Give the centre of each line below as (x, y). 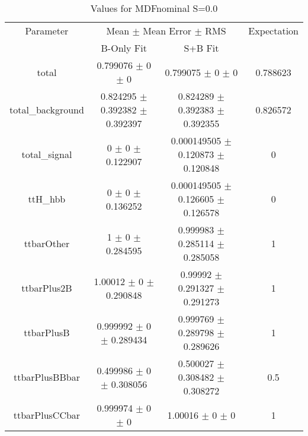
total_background (47, 110)
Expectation (273, 31)
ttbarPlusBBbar (46, 377)
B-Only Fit (124, 48)
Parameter (47, 31)
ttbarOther (47, 243)
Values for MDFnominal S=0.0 (154, 8)
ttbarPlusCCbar (47, 415)
